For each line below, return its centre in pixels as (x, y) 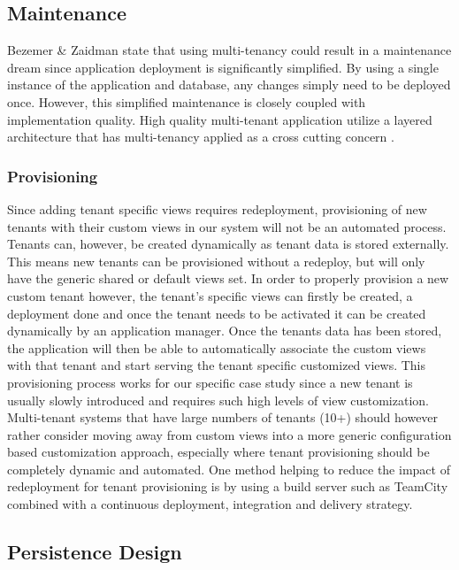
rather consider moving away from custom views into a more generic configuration (229, 434)
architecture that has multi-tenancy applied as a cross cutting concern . (201, 137)
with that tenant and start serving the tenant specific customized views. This (217, 365)
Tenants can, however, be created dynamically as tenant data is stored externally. (228, 244)
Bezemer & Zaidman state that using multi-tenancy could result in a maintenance (229, 50)
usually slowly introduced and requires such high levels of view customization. (218, 400)
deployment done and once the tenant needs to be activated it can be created (217, 313)
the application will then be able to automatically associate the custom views (217, 347)
